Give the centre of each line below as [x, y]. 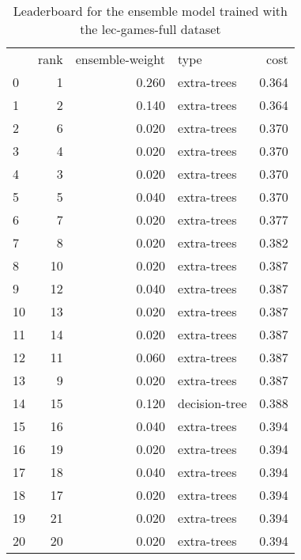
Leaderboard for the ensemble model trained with [150, 11]
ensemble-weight [120, 59]
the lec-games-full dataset [150, 29]
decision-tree [213, 403]
